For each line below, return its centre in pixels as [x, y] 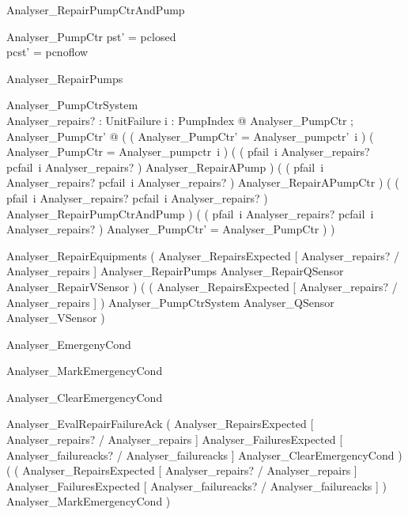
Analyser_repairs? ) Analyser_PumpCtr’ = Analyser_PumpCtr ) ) [171, 229]
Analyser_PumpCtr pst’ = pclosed [91, 36]
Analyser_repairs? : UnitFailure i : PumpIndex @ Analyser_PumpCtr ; [180, 120]
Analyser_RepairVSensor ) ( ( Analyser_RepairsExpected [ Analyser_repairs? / [202, 286]
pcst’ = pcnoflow [47, 52]
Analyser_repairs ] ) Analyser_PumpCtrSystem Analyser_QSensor [170, 302]
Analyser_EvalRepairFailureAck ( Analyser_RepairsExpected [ [160, 424]
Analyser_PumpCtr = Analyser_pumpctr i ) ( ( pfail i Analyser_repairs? [188, 151]
